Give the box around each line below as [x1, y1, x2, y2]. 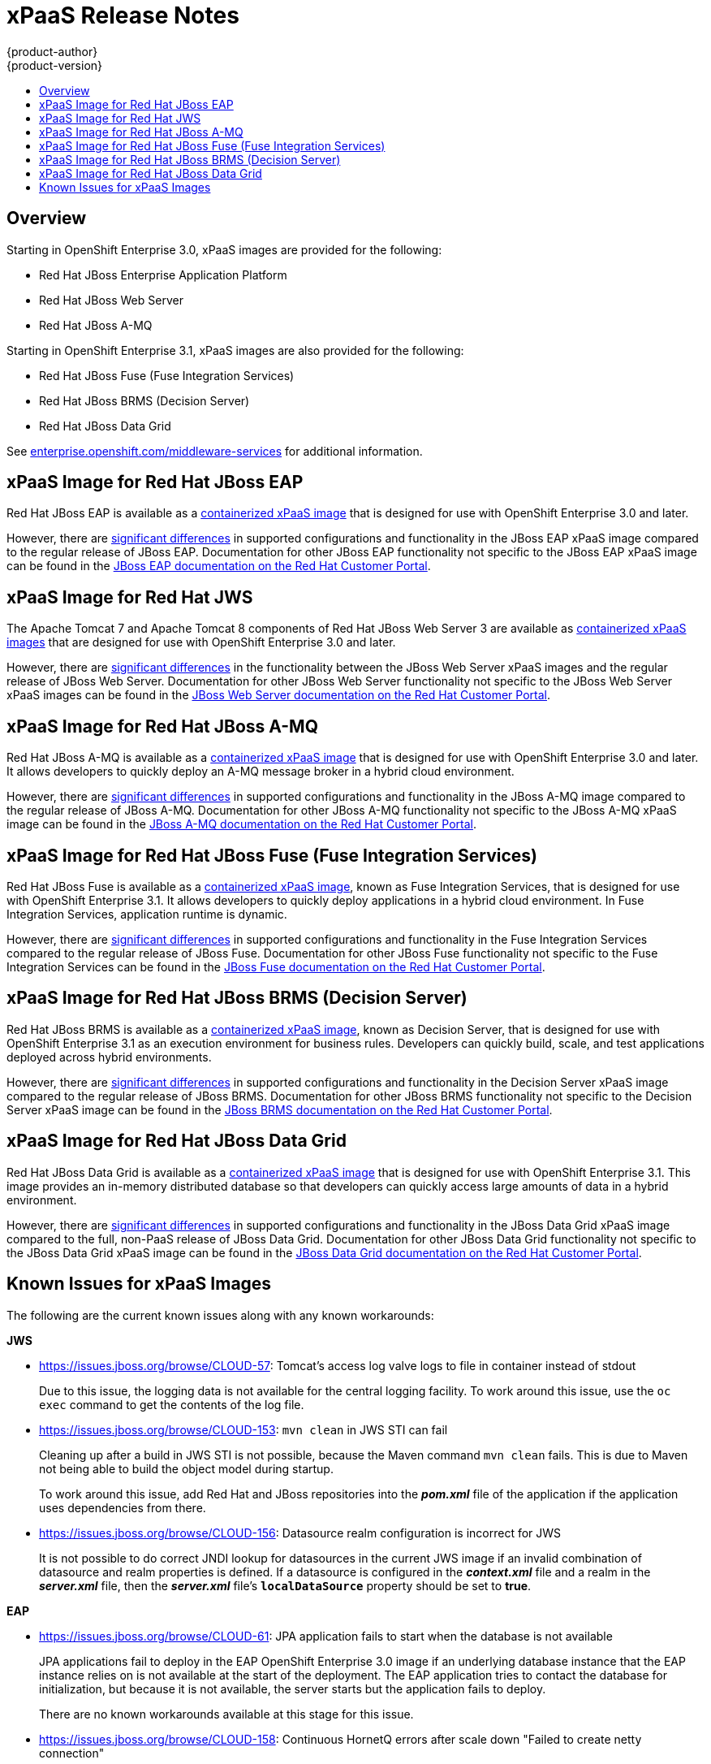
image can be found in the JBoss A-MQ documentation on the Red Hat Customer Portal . [6, 817, 476, 832]
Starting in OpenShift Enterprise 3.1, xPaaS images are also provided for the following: [6, 343, 464, 357]
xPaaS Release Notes [6, 2, 239, 29]
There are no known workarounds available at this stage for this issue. [39, 1706, 414, 1721]
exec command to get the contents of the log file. [39, 1397, 304, 1412]
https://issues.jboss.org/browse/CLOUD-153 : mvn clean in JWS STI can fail [39, 1422, 448, 1437]
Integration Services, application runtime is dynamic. [6, 906, 287, 921]
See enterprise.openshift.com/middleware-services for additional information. [6, 443, 423, 458]
